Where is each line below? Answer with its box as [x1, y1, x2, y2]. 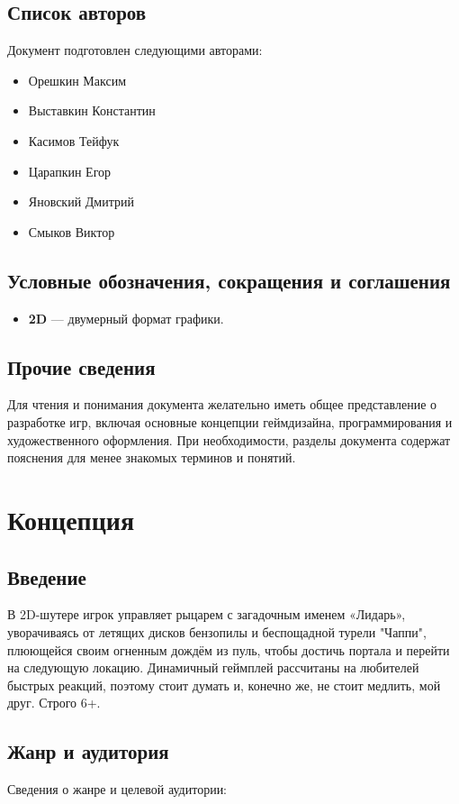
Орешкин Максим [28, 70, 127, 89]
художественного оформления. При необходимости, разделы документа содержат [7, 430, 451, 449]
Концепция [7, 500, 135, 537]
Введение [7, 562, 86, 590]
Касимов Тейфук [28, 131, 120, 150]
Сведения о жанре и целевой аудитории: [7, 780, 228, 799]
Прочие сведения [7, 352, 156, 380]
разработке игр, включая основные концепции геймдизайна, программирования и [7, 412, 453, 431]
